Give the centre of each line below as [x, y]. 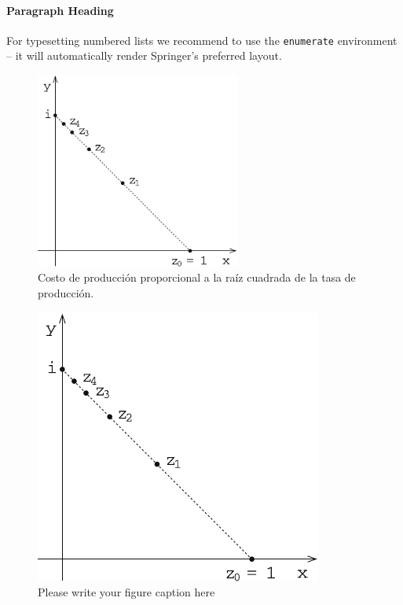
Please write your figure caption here [126, 592]
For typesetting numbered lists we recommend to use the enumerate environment [202, 40]
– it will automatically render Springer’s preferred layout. [144, 55]
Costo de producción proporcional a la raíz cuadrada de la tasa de [197, 277]
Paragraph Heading [60, 10]
